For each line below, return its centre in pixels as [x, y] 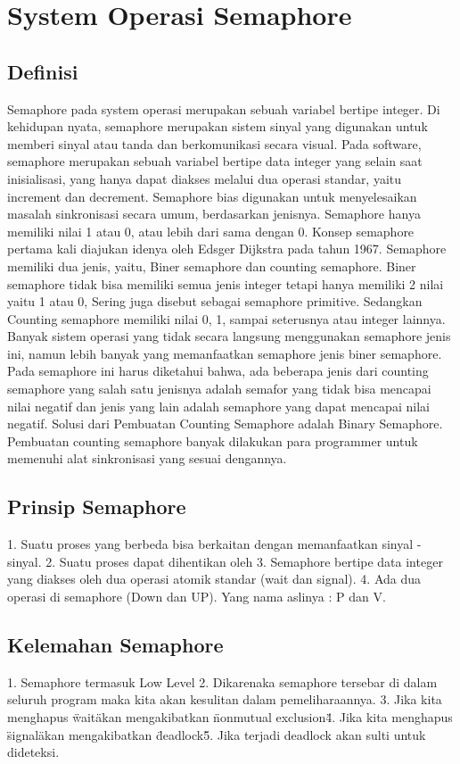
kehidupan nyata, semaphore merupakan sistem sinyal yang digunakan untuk [218, 126]
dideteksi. [33, 752]
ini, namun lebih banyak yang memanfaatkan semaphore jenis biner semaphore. [225, 353]
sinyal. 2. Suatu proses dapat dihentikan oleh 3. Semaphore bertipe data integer [225, 561]
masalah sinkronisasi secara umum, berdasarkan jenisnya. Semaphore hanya [214, 214]
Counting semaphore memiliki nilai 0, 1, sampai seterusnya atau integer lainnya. [226, 318]
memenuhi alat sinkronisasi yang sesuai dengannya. [147, 458]
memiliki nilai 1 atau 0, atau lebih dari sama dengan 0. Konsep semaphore [211, 231]
